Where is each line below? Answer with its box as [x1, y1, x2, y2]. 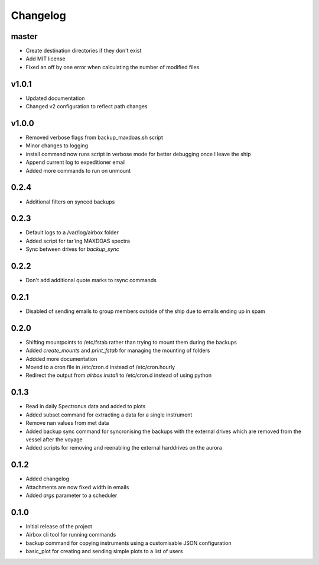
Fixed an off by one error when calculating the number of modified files [25, 63, 200, 70]
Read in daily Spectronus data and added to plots [25, 403, 146, 410]
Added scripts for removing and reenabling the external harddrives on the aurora [25, 444, 223, 451]
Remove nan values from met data [25, 419, 109, 427]
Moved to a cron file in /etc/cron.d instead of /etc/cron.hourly [25, 364, 175, 371]
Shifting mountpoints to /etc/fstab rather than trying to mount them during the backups [25, 338, 237, 346]
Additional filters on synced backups [25, 198, 115, 205]
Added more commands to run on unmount [25, 167, 131, 174]
